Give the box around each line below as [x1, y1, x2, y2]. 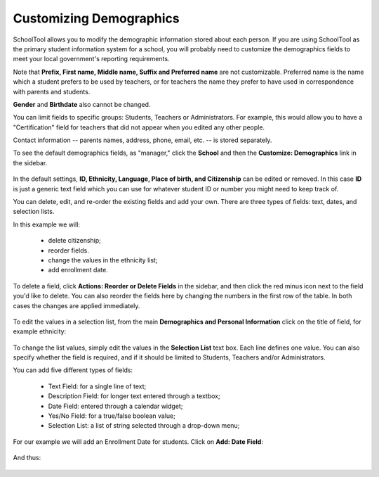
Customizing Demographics [13, 11, 180, 26]
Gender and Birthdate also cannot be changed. [13, 100, 151, 108]
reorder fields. [48, 246, 89, 255]
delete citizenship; [48, 236, 102, 245]
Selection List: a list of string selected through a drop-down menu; [48, 421, 240, 430]
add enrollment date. [48, 266, 108, 274]
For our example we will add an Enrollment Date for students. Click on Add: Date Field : [13, 437, 263, 446]
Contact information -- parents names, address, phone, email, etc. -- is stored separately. [13, 136, 272, 144]
